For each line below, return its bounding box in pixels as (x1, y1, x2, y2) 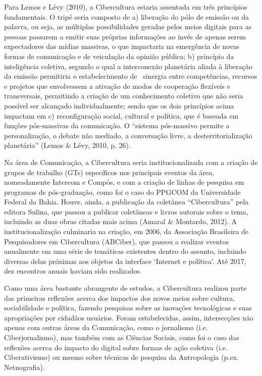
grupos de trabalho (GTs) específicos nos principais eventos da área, (4, 167, 215, 177)
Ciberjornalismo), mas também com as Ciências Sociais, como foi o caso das (4, 332, 239, 342)
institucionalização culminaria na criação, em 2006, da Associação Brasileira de (4, 226, 249, 237)
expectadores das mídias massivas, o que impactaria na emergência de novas (4, 41, 239, 51)
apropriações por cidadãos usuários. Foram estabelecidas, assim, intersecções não (4, 312, 253, 323)
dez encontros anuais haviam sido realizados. (4, 265, 142, 276)
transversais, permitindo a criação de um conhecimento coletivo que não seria (4, 90, 243, 101)
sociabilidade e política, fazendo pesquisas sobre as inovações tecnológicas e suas (4, 302, 252, 313)
